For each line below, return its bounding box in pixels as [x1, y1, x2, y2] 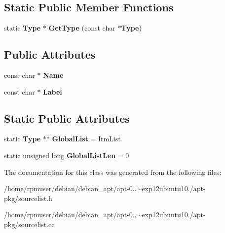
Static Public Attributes [4, 110, 130, 126]
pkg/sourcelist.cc [4, 219, 55, 229]
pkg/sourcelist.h [4, 193, 52, 203]
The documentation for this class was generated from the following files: [4, 166, 222, 177]
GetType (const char [48, 23, 115, 33]
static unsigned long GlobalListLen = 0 [4, 150, 129, 160]
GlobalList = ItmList [52, 133, 121, 144]
